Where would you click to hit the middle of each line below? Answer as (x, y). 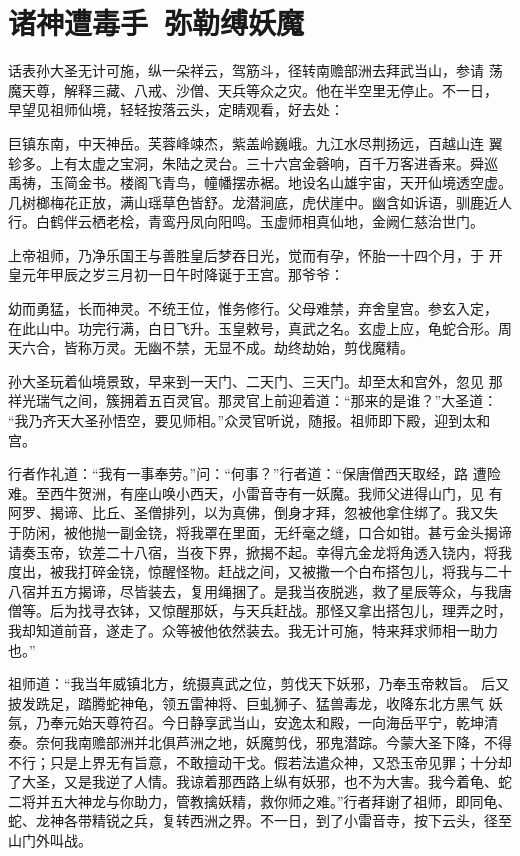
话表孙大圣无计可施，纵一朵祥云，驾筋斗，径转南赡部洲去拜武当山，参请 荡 (255, 70)
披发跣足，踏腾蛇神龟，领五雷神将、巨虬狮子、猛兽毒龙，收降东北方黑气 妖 (255, 702)
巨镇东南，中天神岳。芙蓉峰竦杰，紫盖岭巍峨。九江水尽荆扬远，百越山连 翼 (255, 142)
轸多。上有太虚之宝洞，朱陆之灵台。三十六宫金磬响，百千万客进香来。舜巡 (253, 162)
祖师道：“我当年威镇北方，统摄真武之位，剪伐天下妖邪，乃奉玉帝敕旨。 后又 (259, 683)
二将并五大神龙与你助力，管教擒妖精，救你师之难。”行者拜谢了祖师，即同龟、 (260, 800)
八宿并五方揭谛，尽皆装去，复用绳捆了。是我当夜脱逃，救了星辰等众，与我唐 (260, 590)
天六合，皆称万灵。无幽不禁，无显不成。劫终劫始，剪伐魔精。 (211, 347)
